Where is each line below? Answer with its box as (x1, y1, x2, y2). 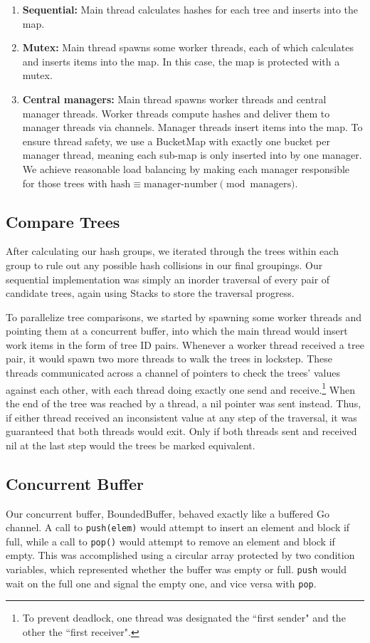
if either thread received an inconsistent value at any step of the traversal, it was (6, 409, 357, 424)
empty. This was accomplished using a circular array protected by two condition (6, 548, 355, 563)
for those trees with (22, 175, 107, 190)
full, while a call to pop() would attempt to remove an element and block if (6, 533, 335, 548)
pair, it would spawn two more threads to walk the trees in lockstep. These (6, 351, 332, 366)
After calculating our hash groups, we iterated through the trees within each (6, 244, 339, 258)
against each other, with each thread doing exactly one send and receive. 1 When (6, 380, 356, 397)
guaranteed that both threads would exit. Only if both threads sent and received (6, 424, 357, 439)
